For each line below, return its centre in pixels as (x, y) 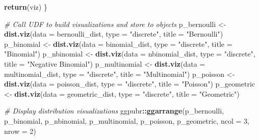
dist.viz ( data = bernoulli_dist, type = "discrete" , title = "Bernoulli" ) (114, 34)
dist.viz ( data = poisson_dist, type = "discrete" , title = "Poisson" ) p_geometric (129, 84)
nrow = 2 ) (20, 131)
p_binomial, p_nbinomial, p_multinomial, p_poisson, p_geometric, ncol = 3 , (127, 120)
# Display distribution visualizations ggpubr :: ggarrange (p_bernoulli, (114, 111)
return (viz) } (26, 7)
